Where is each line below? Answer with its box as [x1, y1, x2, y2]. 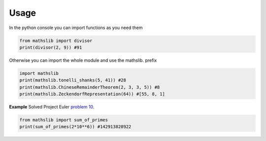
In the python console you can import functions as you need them [9, 25, 143, 31]
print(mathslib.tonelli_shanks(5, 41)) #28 [19, 77, 127, 83]
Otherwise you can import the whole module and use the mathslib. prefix [9, 57, 157, 63]
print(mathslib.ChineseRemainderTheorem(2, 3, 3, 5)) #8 [19, 84, 160, 90]
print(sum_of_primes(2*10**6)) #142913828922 [19, 124, 132, 130]
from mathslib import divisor [19, 37, 93, 43]
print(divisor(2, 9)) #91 [19, 44, 82, 50]
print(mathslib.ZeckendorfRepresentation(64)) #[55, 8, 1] [19, 91, 165, 97]
